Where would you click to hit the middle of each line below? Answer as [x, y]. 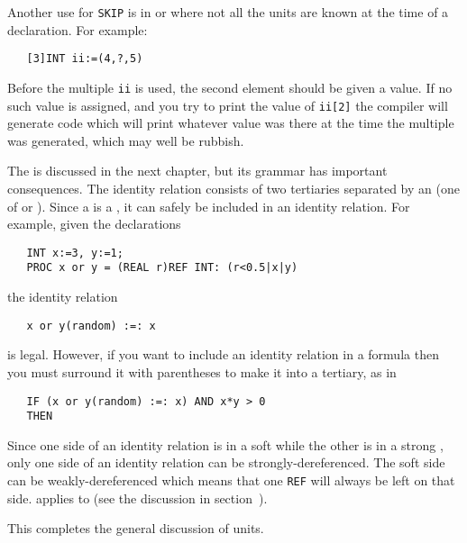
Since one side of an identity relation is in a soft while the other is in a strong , [225, 444]
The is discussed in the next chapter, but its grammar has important [197, 171]
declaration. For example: [78, 29]
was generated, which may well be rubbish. [126, 140]
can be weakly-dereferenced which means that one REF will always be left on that [231, 480]
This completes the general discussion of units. [136, 528]
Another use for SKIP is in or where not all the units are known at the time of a [228, 12]
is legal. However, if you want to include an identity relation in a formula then [223, 354]
